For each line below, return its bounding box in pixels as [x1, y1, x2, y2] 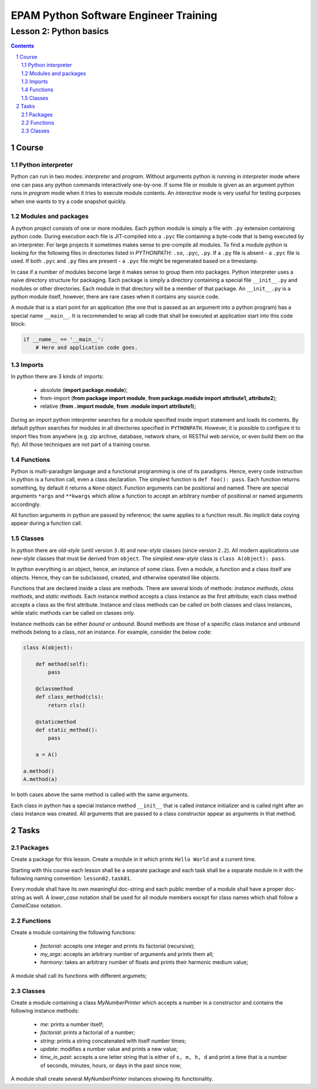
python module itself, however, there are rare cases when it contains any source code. [11, 293, 220, 300]
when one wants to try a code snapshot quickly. [11, 198, 127, 205]
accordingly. [11, 501, 41, 508]
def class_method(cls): [35, 694, 104, 700]
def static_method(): [35, 727, 98, 733]
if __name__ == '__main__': [23, 336, 104, 343]
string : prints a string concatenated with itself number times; [40, 1037, 187, 1044]
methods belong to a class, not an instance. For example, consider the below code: [11, 628, 212, 635]
